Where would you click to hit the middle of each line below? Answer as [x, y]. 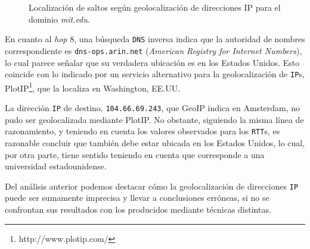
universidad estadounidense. [56, 166]
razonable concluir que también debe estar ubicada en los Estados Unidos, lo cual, [155, 142]
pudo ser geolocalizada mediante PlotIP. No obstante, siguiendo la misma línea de [154, 119]
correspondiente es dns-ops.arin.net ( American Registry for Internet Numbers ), [154, 50]
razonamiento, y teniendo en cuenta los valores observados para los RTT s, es [142, 131]
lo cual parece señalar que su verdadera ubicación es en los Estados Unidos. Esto [152, 62]
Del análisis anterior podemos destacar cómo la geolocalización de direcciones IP [152, 186]
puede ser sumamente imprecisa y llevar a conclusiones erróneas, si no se [137, 198]
